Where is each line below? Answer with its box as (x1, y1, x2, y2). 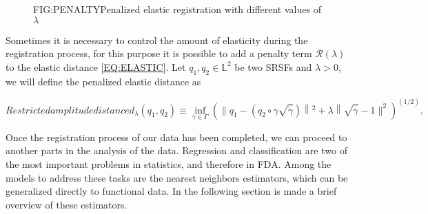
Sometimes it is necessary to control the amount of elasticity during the (6, 32, 308, 47)
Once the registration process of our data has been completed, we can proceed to (6, 129, 347, 144)
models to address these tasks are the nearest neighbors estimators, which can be (6, 170, 348, 184)
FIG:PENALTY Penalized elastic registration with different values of (33, 2, 321, 16)
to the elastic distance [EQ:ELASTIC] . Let (6, 59, 186, 74)
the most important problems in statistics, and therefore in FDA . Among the (6, 157, 332, 171)
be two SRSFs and (234, 59, 312, 74)
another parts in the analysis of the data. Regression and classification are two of (6, 143, 347, 158)
